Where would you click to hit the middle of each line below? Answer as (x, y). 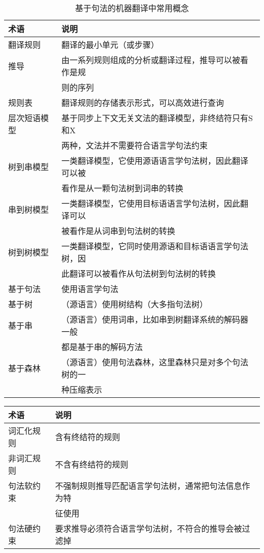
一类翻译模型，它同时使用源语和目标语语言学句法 (155, 246)
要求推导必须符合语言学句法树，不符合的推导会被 (148, 528)
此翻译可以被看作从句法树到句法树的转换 (139, 273)
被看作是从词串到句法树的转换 (119, 231)
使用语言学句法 (90, 289)
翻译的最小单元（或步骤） (110, 45)
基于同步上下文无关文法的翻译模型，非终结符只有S (157, 118)
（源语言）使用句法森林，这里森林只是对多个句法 (155, 362)
